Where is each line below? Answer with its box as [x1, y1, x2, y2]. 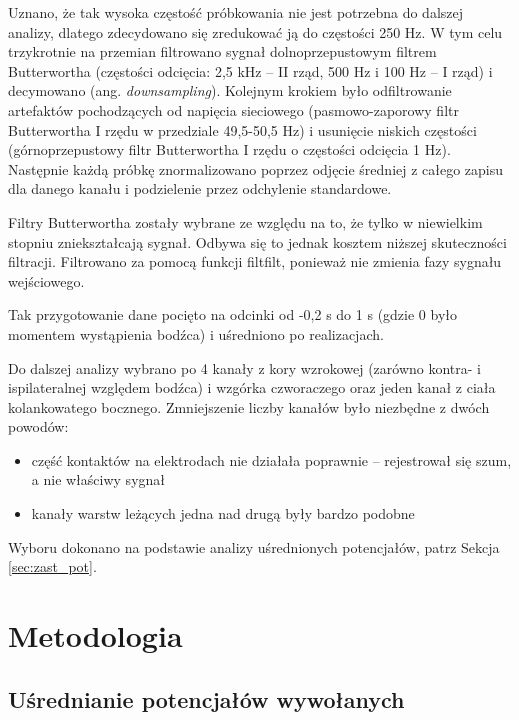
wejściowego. [8, 270, 85, 291]
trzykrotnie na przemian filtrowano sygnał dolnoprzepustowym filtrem [8, 41, 437, 62]
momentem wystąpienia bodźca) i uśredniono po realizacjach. [8, 323, 384, 344]
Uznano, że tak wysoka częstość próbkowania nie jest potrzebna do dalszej [8, 2, 464, 22]
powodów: [8, 416, 69, 437]
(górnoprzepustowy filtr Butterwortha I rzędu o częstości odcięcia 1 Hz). [8, 139, 451, 160]
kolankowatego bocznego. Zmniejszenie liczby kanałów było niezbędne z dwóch [8, 396, 490, 417]
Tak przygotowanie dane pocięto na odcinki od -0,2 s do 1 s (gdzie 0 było [8, 304, 457, 325]
